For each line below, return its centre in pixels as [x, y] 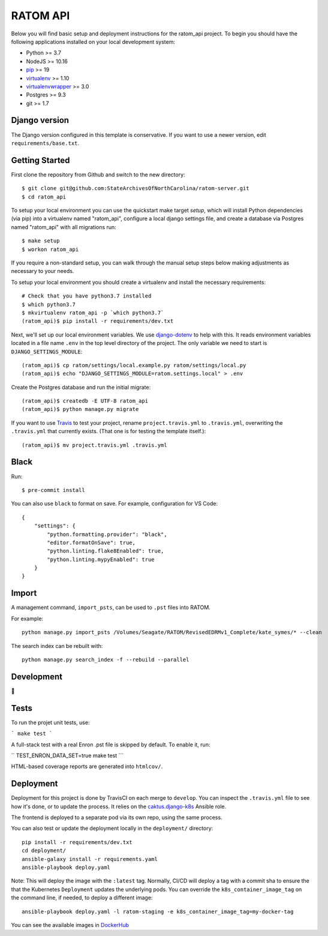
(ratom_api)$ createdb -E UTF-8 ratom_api [85, 401]
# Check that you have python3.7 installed [87, 296]
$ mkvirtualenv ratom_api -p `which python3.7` [93, 313]
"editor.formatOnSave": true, [91, 542]
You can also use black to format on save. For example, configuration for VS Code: [115, 503]
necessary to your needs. [43, 271]
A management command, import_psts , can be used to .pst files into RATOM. [111, 607]
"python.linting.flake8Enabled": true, [106, 551]
